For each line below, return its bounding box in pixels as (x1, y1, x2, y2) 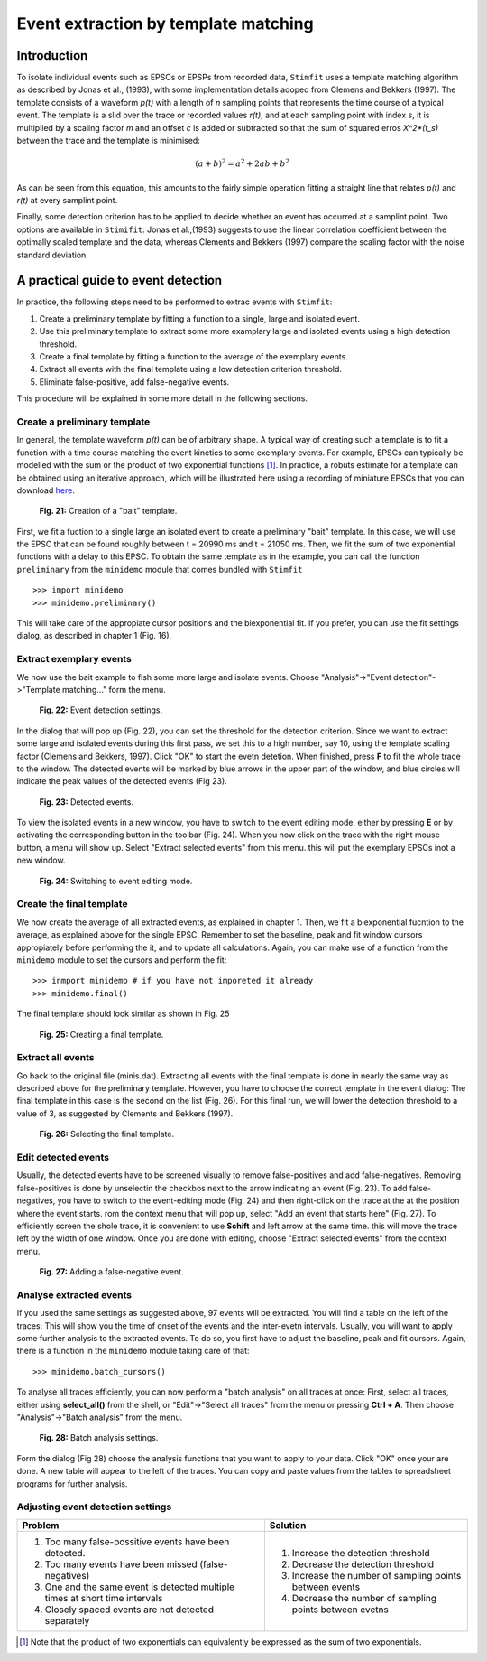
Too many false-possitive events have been (44, 1535, 230, 1548)
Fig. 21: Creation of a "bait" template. (39, 506, 178, 517)
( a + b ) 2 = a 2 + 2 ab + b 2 (195, 157, 290, 169)
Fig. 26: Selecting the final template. (39, 1129, 175, 1140)
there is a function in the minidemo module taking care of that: (16, 1346, 250, 1357)
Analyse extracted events (16, 1288, 133, 1301)
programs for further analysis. (16, 1478, 128, 1489)
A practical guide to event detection (16, 273, 223, 288)
